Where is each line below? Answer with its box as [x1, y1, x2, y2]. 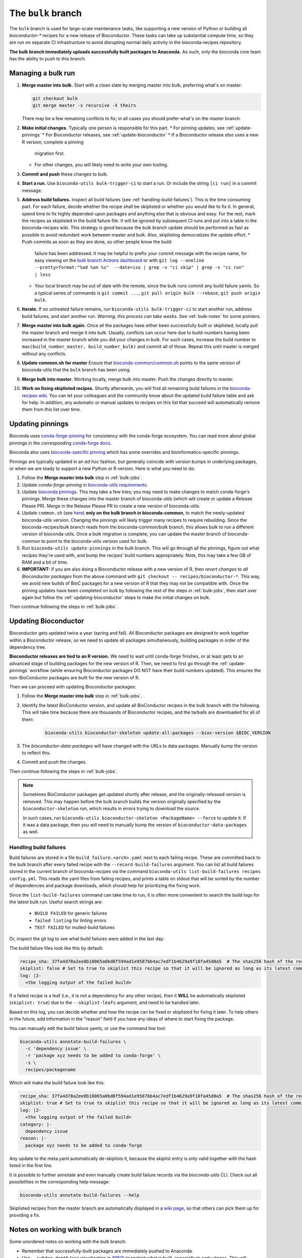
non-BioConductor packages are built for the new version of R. [9, 674, 140, 680]
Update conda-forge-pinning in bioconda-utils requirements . [22, 482, 148, 488]
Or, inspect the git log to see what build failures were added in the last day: [9, 936, 165, 942]
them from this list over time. [22, 407, 82, 413]
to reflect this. [22, 750, 51, 756]
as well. [23, 829, 39, 835]
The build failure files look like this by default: [9, 945, 103, 951]
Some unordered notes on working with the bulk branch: [9, 1238, 127, 1245]
